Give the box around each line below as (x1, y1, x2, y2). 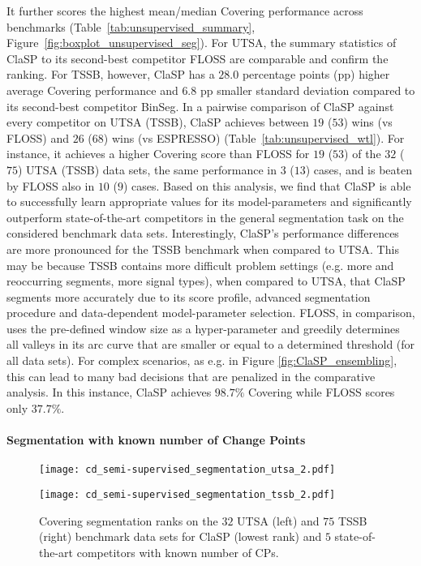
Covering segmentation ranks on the (39, 512, 218, 529)
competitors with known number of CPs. (76, 543, 279, 560)
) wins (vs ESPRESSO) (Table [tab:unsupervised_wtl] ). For (103, 129, 405, 146)
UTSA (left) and (237, 512, 320, 529)
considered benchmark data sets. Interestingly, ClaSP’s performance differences (6, 225, 399, 242)
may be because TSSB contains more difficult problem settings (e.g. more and (6, 256, 394, 273)
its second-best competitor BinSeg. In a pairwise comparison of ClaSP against (6, 97, 394, 114)
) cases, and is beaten (305, 161, 413, 178)
